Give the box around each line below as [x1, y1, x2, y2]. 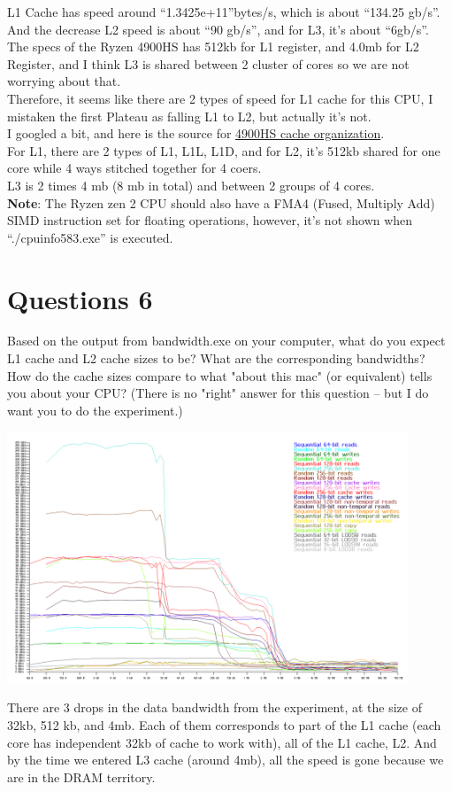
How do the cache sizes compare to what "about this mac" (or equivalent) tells [7, 366, 433, 384]
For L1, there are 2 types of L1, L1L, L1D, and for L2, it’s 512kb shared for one [7, 141, 441, 159]
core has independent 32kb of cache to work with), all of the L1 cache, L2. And [7, 733, 437, 751]
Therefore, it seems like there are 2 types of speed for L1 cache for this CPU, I [7, 89, 433, 107]
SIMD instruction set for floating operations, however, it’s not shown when [7, 211, 413, 229]
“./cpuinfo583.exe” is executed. [7, 228, 173, 246]
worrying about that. [7, 72, 121, 90]
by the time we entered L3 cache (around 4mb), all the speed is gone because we [7, 750, 444, 769]
